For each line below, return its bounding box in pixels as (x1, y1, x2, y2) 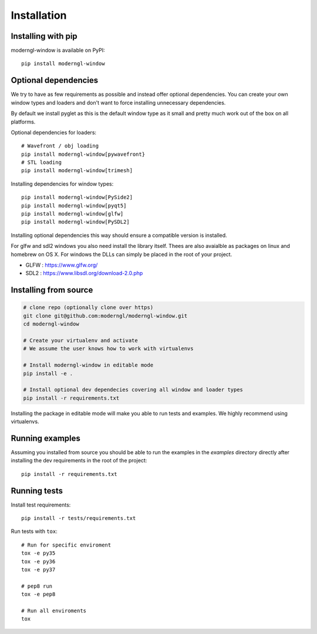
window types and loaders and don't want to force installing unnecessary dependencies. (11, 99, 226, 106)
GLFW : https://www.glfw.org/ (25, 261, 98, 269)
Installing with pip (11, 31, 77, 41)
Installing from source (11, 285, 93, 295)
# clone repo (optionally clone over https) (23, 304, 154, 311)
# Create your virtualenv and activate (23, 337, 138, 344)
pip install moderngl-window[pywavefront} (21, 150, 146, 157)
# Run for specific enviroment (21, 541, 112, 548)
